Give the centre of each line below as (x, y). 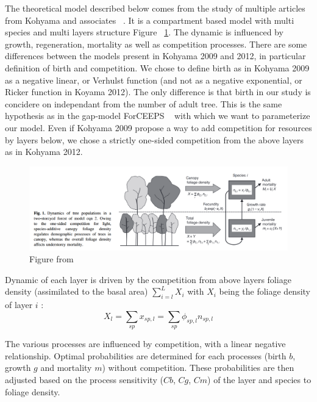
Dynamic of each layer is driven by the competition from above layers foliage (148, 279)
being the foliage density (265, 291)
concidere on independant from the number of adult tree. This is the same (144, 103)
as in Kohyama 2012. (44, 152)
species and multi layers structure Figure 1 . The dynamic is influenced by (144, 32)
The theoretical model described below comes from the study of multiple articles (155, 8)
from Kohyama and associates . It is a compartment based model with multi (150, 20)
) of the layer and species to (259, 379)
